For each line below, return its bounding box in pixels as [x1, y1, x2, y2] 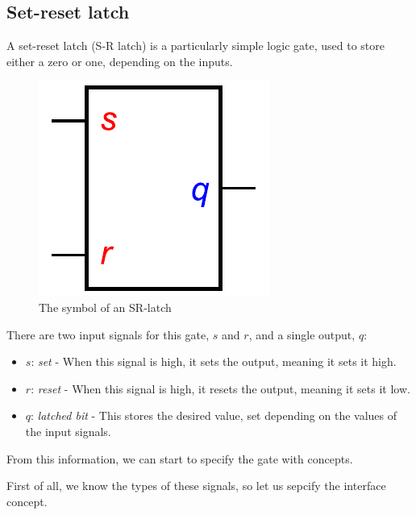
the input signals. [25, 422, 111, 439]
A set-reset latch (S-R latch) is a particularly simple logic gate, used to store [6, 37, 385, 54]
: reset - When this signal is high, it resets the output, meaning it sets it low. [31, 380, 410, 397]
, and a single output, [248, 326, 356, 343]
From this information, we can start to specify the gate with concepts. [6, 450, 353, 467]
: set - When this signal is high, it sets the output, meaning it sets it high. [31, 353, 397, 370]
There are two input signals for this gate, [6, 326, 210, 343]
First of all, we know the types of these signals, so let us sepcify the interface [6, 477, 386, 494]
